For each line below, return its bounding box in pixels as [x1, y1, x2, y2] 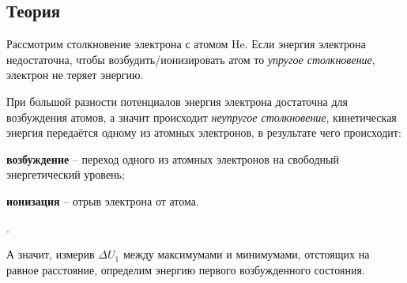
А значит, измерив [6, 246, 95, 262]
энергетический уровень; [6, 166, 125, 183]
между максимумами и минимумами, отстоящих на [122, 246, 370, 262]
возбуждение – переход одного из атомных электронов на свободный [6, 150, 339, 167]
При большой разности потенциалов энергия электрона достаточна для [6, 92, 348, 109]
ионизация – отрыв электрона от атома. [6, 192, 199, 209]
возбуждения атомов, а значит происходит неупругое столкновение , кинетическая [6, 108, 397, 125]
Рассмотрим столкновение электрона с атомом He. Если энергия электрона [6, 36, 366, 52]
